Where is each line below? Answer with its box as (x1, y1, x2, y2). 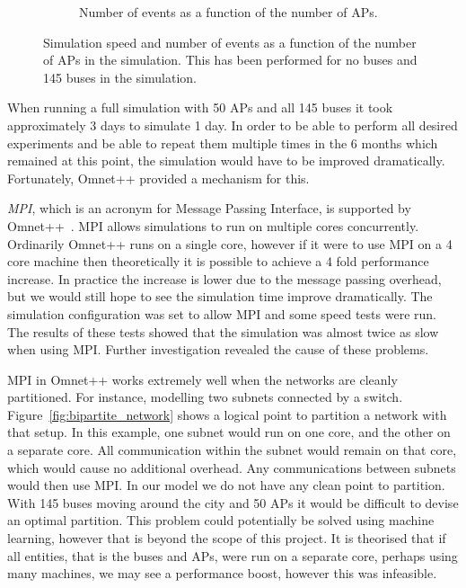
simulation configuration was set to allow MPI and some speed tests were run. (7, 304, 436, 323)
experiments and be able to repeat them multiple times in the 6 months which (7, 133, 438, 152)
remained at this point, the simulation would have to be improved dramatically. (7, 151, 445, 170)
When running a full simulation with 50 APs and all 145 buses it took (7, 98, 393, 117)
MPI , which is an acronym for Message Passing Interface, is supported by (7, 199, 411, 218)
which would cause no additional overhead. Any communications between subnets (7, 458, 456, 477)
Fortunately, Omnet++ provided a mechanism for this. (7, 168, 310, 187)
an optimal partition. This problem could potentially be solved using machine (7, 511, 435, 530)
